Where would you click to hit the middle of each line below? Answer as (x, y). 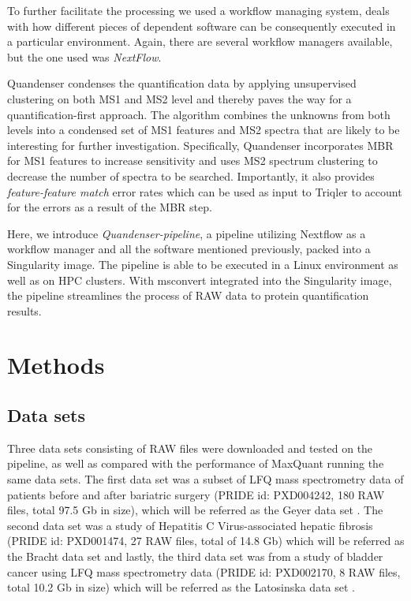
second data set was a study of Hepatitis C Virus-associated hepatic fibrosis (190, 525)
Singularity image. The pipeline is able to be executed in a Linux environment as (203, 264)
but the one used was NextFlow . (84, 56)
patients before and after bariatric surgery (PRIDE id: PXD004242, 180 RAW (196, 494)
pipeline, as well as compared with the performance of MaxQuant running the (196, 463)
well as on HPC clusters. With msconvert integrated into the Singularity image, (200, 280)
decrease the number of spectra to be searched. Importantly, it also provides (191, 175)
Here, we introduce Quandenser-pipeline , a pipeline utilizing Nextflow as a (187, 233)
